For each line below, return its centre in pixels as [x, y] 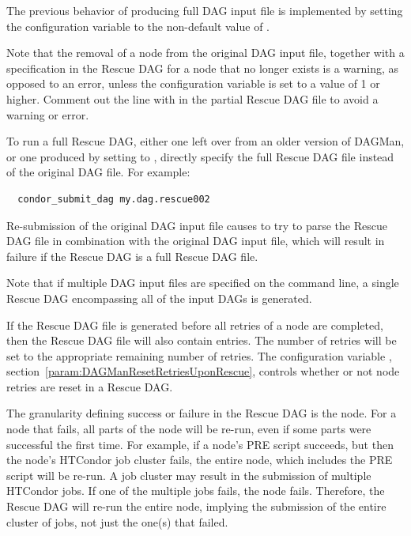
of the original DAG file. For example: [98, 172]
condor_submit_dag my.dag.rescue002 [114, 199]
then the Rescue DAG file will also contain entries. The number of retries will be [202, 340]
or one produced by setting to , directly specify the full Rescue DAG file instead [200, 156]
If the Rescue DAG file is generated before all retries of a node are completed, [195, 325]
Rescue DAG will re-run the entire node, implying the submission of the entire [196, 506]
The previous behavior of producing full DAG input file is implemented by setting [205, 10]
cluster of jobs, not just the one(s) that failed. [117, 521]
